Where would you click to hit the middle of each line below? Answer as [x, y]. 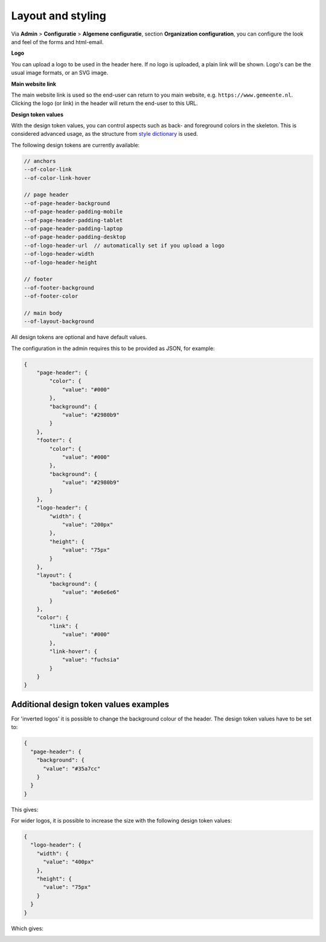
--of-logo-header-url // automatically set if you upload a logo [124, 245]
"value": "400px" [69, 862]
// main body [43, 313]
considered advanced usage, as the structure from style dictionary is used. [105, 134]
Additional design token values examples [90, 704]
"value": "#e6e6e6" [91, 592]
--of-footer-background [59, 288]
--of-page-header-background [67, 203]
